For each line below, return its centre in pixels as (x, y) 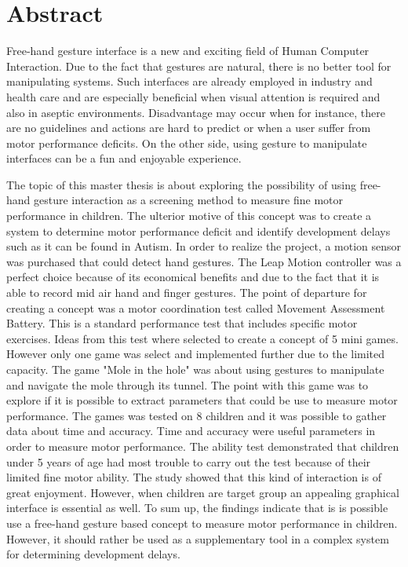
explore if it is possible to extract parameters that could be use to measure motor (202, 400)
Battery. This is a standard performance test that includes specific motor (182, 323)
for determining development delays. (93, 554)
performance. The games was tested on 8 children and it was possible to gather (197, 415)
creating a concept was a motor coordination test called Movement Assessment (196, 307)
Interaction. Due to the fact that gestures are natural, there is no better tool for (199, 66)
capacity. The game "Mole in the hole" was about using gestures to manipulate (195, 369)
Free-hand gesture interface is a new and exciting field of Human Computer (188, 51)
